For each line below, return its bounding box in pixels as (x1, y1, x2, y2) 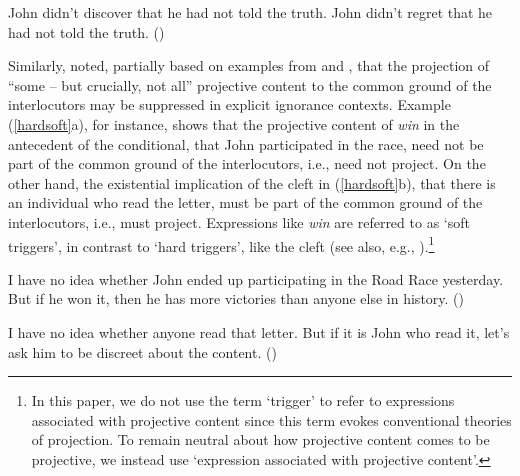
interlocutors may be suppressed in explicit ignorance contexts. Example (8, 94, 451, 115)
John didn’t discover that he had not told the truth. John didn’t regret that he (8, 2, 493, 22)
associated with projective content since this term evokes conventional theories (31, 409, 512, 430)
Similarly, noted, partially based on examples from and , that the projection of (8, 55, 490, 76)
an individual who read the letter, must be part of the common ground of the (8, 192, 483, 213)
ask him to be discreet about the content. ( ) (8, 341, 277, 362)
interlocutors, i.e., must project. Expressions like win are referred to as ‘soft (8, 211, 470, 232)
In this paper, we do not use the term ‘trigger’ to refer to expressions (31, 390, 455, 411)
